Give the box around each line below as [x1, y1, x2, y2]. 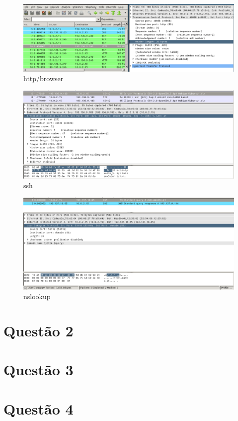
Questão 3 [3, 359, 74, 380]
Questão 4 [3, 398, 74, 419]
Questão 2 [3, 320, 74, 341]
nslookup [23, 291, 51, 302]
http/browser [23, 73, 64, 84]
